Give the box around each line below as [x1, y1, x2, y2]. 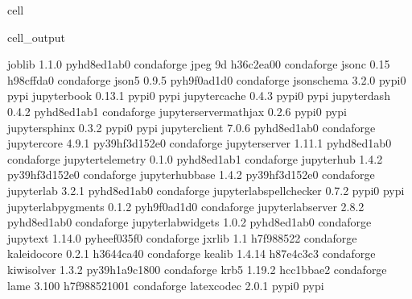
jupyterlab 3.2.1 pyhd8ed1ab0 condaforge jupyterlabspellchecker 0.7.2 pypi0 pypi [7, 181, 405, 198]
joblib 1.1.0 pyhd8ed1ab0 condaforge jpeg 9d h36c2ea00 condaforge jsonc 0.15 [7, 56, 390, 73]
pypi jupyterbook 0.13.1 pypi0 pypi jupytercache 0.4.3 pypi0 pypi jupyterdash [7, 87, 390, 104]
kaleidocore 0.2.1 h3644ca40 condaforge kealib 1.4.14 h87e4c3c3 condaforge [7, 245, 376, 262]
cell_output [7, 28, 65, 45]
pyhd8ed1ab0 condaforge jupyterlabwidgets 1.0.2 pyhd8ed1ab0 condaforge [7, 214, 372, 230]
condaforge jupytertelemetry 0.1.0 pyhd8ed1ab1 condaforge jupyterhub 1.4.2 [7, 150, 383, 167]
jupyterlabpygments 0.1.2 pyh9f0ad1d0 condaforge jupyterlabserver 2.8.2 [7, 197, 365, 214]
